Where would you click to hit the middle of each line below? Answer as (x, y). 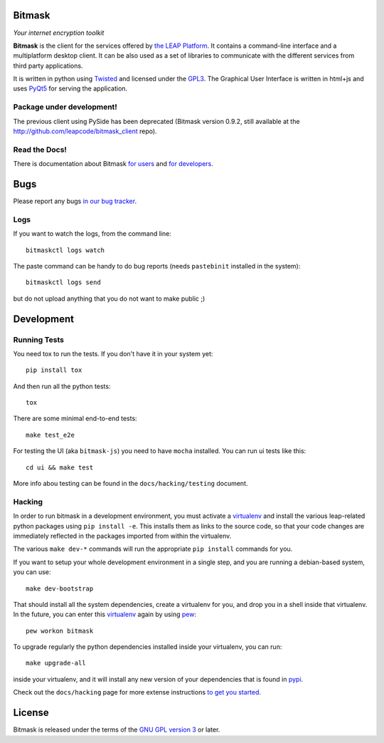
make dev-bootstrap (60, 588)
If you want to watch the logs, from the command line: (92, 234)
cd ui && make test (60, 467)
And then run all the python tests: (62, 386)
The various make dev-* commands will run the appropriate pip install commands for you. (153, 549)
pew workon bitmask (60, 631)
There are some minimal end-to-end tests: (75, 419)
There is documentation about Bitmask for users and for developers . (113, 164)
